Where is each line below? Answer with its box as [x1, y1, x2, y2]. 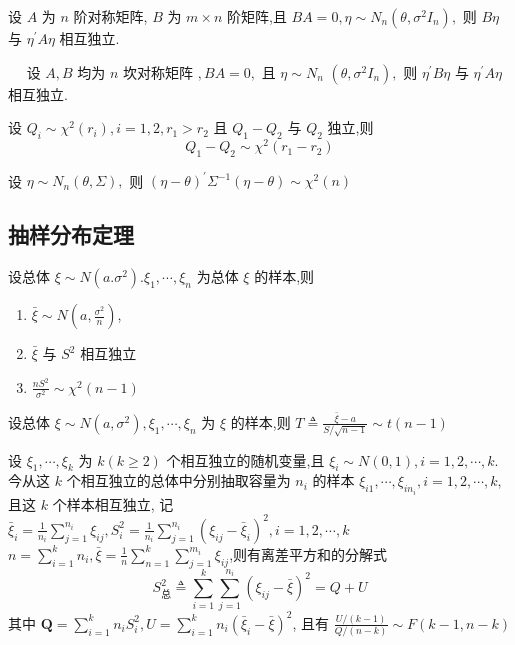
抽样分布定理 [8, 219, 134, 250]
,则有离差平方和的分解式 [229, 543, 388, 564]
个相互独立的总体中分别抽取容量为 [66, 470, 291, 491]
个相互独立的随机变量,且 [166, 449, 325, 470]
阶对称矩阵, [73, 6, 148, 26]
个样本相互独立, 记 [52, 493, 174, 514]
